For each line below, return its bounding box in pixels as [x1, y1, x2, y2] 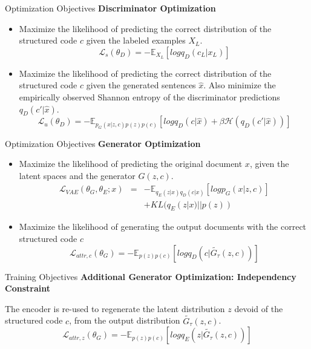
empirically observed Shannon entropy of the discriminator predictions [19, 90, 280, 103]
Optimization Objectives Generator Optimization [5, 137, 201, 149]
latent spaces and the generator [19, 169, 136, 181]
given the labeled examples [86, 34, 186, 47]
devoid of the [234, 302, 283, 315]
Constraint [5, 282, 50, 295]
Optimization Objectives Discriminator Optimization [5, 2, 216, 14]
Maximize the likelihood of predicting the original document [19, 157, 243, 170]
